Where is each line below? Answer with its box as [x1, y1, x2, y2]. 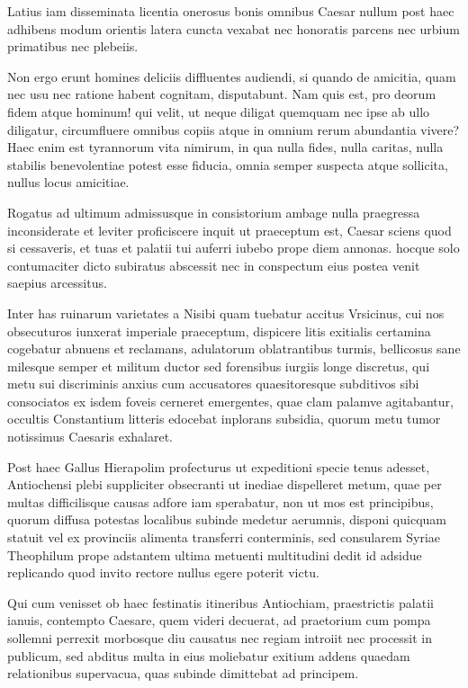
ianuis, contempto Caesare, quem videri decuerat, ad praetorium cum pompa [7, 611, 431, 630]
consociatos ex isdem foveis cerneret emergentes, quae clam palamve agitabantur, [7, 391, 454, 410]
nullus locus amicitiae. [7, 173, 130, 192]
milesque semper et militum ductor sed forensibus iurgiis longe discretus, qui [7, 356, 430, 375]
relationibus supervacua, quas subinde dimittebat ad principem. [7, 664, 359, 683]
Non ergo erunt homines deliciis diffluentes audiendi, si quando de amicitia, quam [7, 67, 456, 85]
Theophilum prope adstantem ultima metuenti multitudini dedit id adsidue [7, 545, 422, 564]
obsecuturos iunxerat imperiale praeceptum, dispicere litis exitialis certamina [7, 321, 431, 340]
